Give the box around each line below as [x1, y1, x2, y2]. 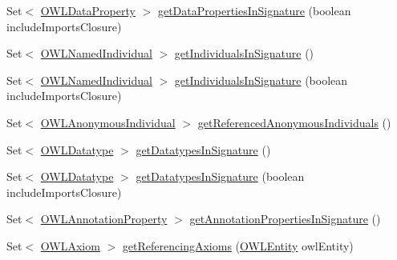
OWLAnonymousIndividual [40, 114, 176, 130]
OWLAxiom [40, 237, 100, 254]
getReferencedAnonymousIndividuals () [197, 114, 391, 130]
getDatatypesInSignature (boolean [136, 168, 305, 185]
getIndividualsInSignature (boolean [174, 71, 348, 88]
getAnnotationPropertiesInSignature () [189, 210, 381, 227]
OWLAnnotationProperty [40, 210, 168, 227]
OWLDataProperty [40, 2, 136, 18]
